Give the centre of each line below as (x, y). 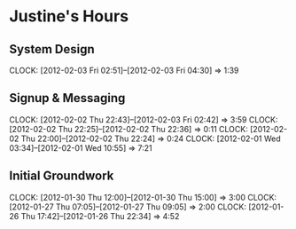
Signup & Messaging (67, 98)
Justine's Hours (69, 16)
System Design (52, 49)
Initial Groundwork (62, 176)
